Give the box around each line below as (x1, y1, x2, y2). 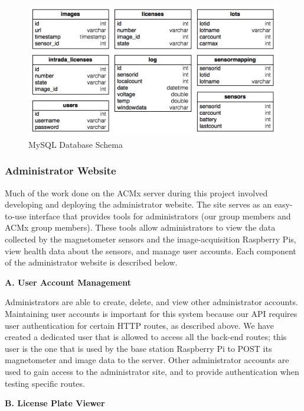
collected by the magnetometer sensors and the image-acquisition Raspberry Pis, (5, 233, 296, 245)
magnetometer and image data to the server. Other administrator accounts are (5, 354, 289, 366)
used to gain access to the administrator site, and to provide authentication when (5, 365, 299, 378)
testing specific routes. (5, 377, 85, 389)
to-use (5, 209, 27, 222)
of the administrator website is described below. (5, 256, 178, 268)
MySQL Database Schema (28, 138, 123, 150)
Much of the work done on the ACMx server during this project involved (5, 186, 268, 199)
